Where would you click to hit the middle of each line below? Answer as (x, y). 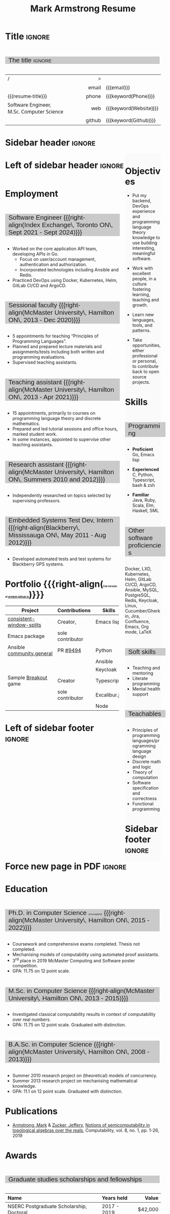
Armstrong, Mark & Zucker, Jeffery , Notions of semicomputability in (81, 1125)
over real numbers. (31, 1019)
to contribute (146, 366)
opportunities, (147, 345)
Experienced (146, 470)
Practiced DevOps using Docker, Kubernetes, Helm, (65, 280)
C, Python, (143, 475)
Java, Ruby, (144, 500)
